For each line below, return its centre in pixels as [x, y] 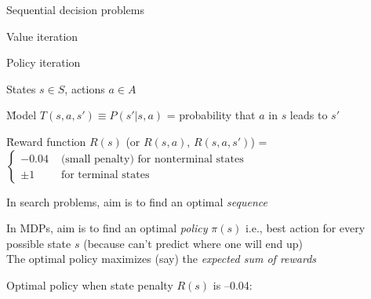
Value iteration [42, 36]
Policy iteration [44, 62]
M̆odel [22, 115]
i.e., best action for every [305, 228]
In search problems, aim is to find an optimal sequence [137, 201]
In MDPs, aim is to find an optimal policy [107, 228]
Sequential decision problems [75, 9]
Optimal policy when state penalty [90, 284]
